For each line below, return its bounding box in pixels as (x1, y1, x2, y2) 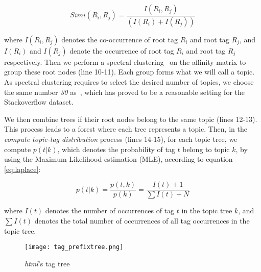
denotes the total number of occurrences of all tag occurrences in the (34, 215, 250, 226)
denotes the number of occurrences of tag (45, 205, 175, 216)
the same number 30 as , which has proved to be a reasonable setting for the (4, 86, 245, 97)
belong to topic (182, 143, 230, 154)
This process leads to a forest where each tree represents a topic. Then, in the (4, 123, 247, 134)
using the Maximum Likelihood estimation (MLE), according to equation (4, 154, 233, 164)
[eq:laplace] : (4, 163, 41, 174)
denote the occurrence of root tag (69, 45, 174, 56)
